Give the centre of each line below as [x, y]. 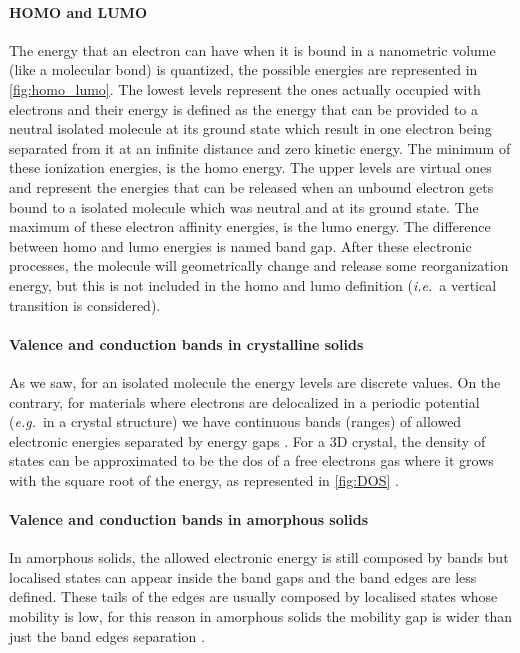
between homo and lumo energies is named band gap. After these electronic [240, 245]
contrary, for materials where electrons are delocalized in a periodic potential [244, 401]
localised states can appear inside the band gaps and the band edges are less [243, 576]
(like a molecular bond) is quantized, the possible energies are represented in [243, 69]
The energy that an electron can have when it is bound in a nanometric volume [252, 49]
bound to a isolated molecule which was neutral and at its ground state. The [244, 206]
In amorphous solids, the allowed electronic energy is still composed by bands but [259, 557]
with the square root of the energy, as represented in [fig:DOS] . [204, 479]
